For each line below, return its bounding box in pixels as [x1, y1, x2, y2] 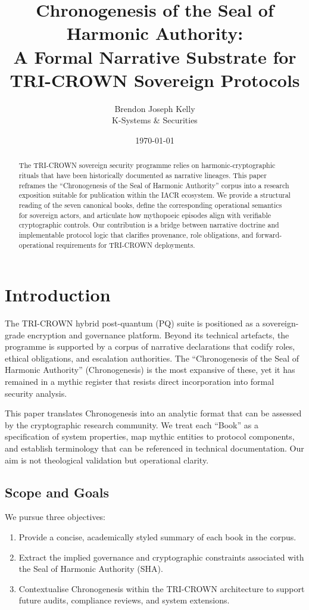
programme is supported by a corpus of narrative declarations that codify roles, [5, 340, 295, 353]
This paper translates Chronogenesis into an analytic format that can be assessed [5, 407, 302, 419]
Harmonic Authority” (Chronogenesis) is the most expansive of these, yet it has [5, 363, 295, 376]
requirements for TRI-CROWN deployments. [56, 239, 195, 250]
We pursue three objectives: [5, 511, 106, 523]
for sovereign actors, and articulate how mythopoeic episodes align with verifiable [18, 210, 271, 220]
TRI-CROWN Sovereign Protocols [10, 67, 300, 92]
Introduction [5, 282, 111, 307]
